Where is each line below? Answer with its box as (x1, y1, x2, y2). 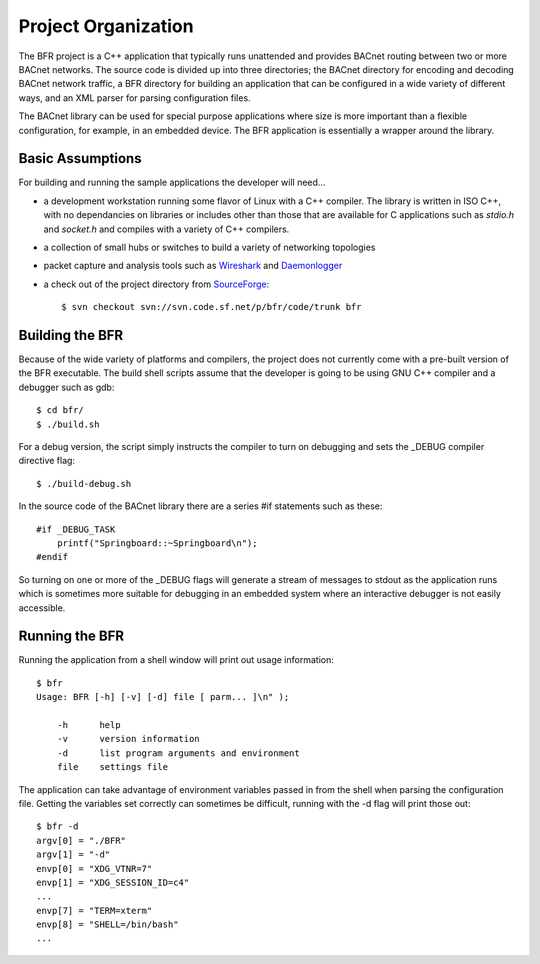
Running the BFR (18, 628, 125, 645)
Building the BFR (18, 326, 124, 344)
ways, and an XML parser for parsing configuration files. (18, 91, 251, 104)
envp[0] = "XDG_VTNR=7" (36, 863, 153, 874)
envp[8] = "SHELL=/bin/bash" (36, 919, 179, 930)
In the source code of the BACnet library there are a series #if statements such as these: (18, 500, 383, 512)
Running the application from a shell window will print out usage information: (18, 654, 334, 666)
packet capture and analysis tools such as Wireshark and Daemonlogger (43, 260, 343, 272)
